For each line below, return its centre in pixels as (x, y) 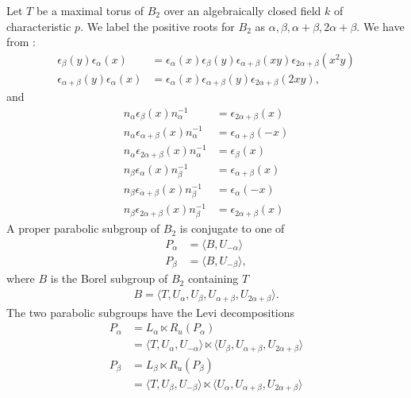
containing (213, 278)
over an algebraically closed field (242, 10)
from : (21, 42)
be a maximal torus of (90, 10)
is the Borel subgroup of (109, 278)
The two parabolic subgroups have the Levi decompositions (151, 312)
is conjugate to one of (232, 228)
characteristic (39, 26)
